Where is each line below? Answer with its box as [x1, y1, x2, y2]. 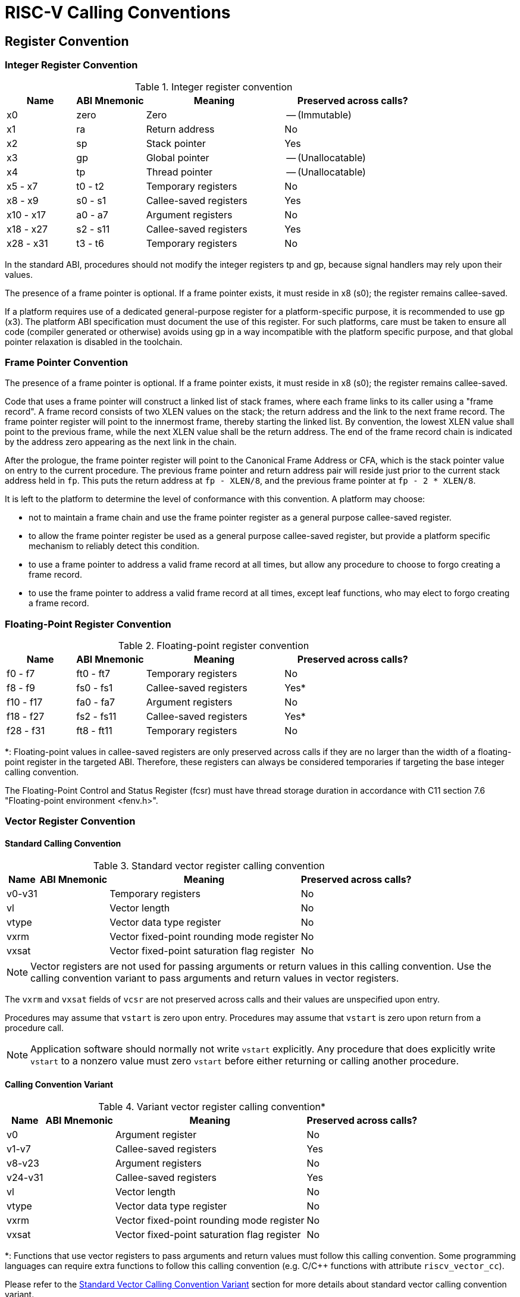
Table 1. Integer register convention [134, 80, 293, 93]
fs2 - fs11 [76, 710, 117, 723]
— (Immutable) [286, 108, 352, 121]
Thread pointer [146, 165, 213, 178]
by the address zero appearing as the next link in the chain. [5, 437, 237, 447]
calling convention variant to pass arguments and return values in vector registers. [30, 972, 399, 984]
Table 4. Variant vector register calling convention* [98, 1100, 326, 1113]
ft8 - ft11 [76, 725, 112, 737]
